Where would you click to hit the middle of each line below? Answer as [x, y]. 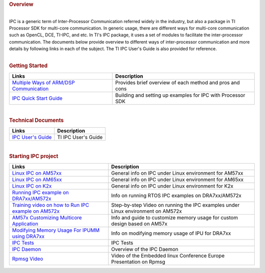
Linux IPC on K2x [32, 186]
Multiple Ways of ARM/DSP [43, 82]
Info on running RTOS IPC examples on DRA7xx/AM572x [176, 195]
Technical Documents [36, 120]
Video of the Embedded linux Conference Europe [168, 255]
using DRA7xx [28, 236]
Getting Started [28, 66]
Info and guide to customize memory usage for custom [174, 218]
